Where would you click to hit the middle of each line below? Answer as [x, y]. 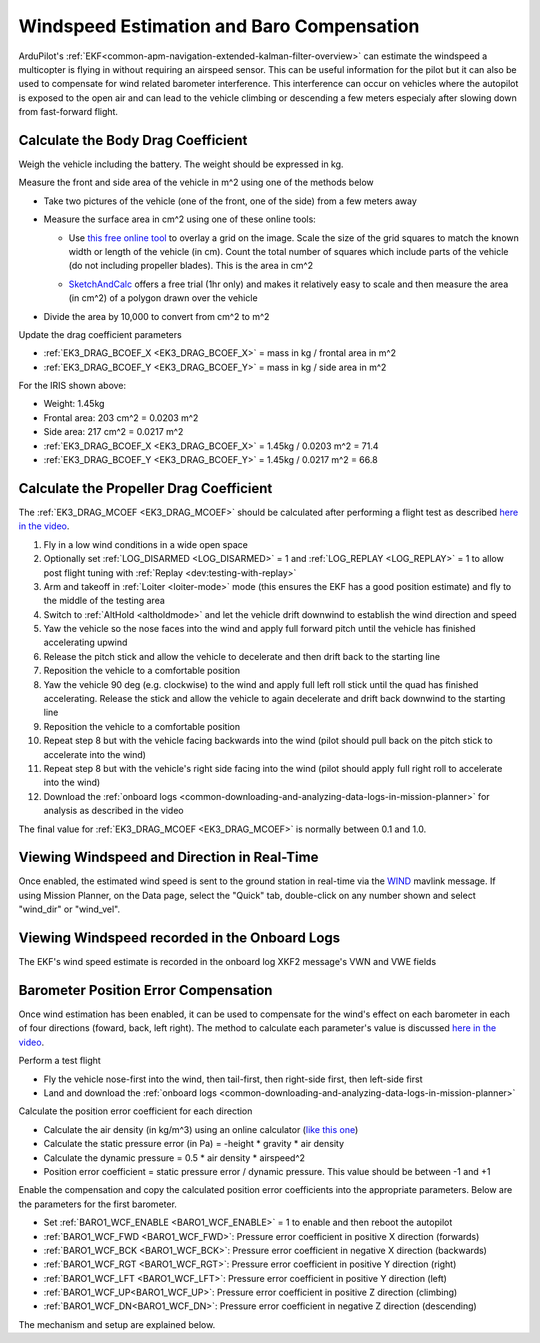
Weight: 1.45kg [74, 404]
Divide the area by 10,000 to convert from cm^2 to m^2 [156, 316]
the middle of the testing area [104, 601]
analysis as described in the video [113, 811]
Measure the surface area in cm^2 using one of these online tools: [180, 219]
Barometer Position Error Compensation [145, 990]
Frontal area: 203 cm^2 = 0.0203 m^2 [121, 417]
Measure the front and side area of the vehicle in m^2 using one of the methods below [196, 182]
